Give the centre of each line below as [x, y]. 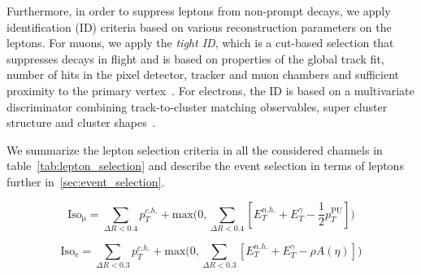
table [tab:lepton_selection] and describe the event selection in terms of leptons [205, 166]
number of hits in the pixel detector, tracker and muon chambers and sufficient [203, 74]
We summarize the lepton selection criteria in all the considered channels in [195, 149]
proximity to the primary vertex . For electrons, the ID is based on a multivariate [210, 90]
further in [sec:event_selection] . [86, 181]
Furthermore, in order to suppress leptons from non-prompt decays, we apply [199, 11]
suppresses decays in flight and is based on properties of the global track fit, [195, 58]
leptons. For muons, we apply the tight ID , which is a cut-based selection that [200, 43]
